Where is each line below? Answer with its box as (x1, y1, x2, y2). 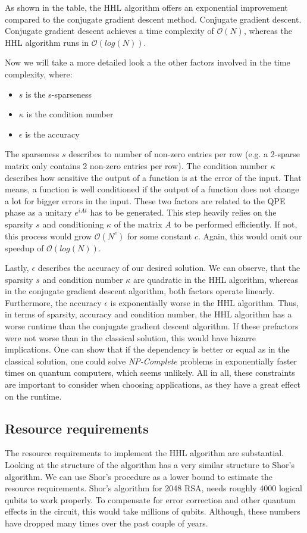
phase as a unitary (5, 206, 72, 219)
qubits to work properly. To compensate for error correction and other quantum (5, 493, 296, 506)
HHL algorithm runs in (5, 36, 89, 48)
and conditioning (42, 217, 104, 230)
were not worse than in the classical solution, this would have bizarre (5, 331, 256, 344)
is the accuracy (25, 127, 80, 140)
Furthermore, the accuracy (5, 296, 102, 308)
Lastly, (5, 261, 29, 274)
